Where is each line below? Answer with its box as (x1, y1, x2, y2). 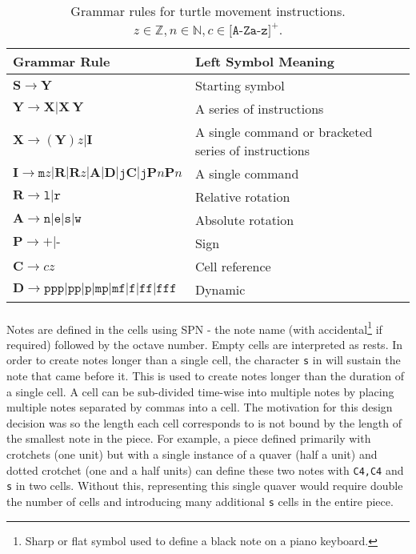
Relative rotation (194, 187, 290, 206)
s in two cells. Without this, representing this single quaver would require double (6, 477, 403, 494)
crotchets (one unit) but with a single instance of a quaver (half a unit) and (6, 446, 378, 463)
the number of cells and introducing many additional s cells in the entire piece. (6, 492, 394, 509)
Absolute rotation (194, 211, 294, 229)
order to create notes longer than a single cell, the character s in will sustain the (6, 351, 401, 368)
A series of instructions (194, 99, 324, 118)
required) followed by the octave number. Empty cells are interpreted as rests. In (6, 335, 403, 352)
